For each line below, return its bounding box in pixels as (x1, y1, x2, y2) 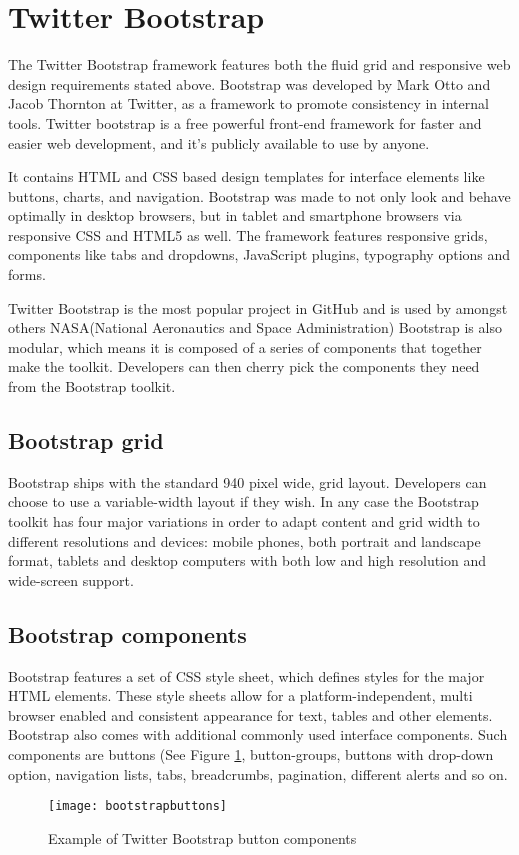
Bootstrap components (8, 618, 247, 649)
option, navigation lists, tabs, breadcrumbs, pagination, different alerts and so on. (8, 763, 508, 784)
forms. (8, 264, 46, 285)
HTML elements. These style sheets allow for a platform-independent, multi (8, 685, 473, 706)
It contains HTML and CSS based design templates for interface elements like (8, 166, 485, 187)
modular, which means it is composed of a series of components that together (8, 336, 482, 357)
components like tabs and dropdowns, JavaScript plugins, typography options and (8, 244, 511, 265)
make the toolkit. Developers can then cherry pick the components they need (8, 356, 480, 377)
